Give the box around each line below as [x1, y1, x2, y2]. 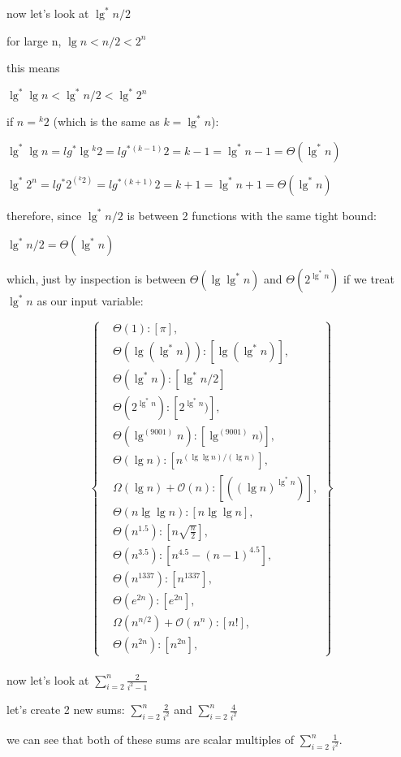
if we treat [343, 270, 395, 288]
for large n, [6, 32, 62, 49]
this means [6, 59, 60, 76]
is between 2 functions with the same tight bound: [127, 206, 377, 223]
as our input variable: [37, 292, 144, 309]
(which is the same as [53, 113, 160, 130]
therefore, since [6, 206, 82, 223]
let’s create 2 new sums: [6, 701, 125, 718]
